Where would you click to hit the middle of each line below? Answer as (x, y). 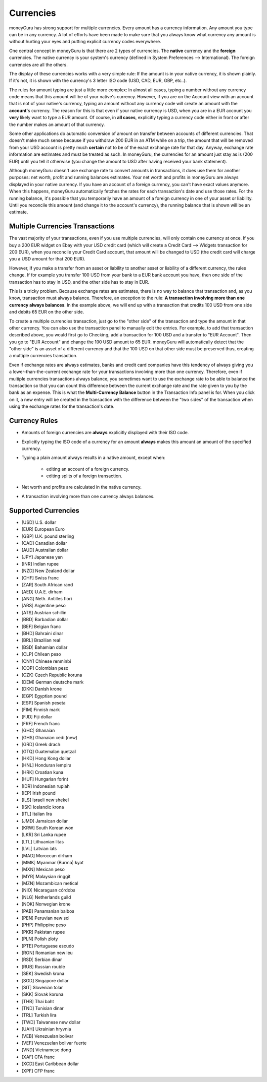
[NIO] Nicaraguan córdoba (49, 890)
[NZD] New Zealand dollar (48, 571)
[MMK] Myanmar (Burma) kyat (52, 862)
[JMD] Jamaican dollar (45, 821)
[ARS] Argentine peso (44, 606)
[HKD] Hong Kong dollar (46, 759)
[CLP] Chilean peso (41, 654)
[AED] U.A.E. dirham (42, 592)
